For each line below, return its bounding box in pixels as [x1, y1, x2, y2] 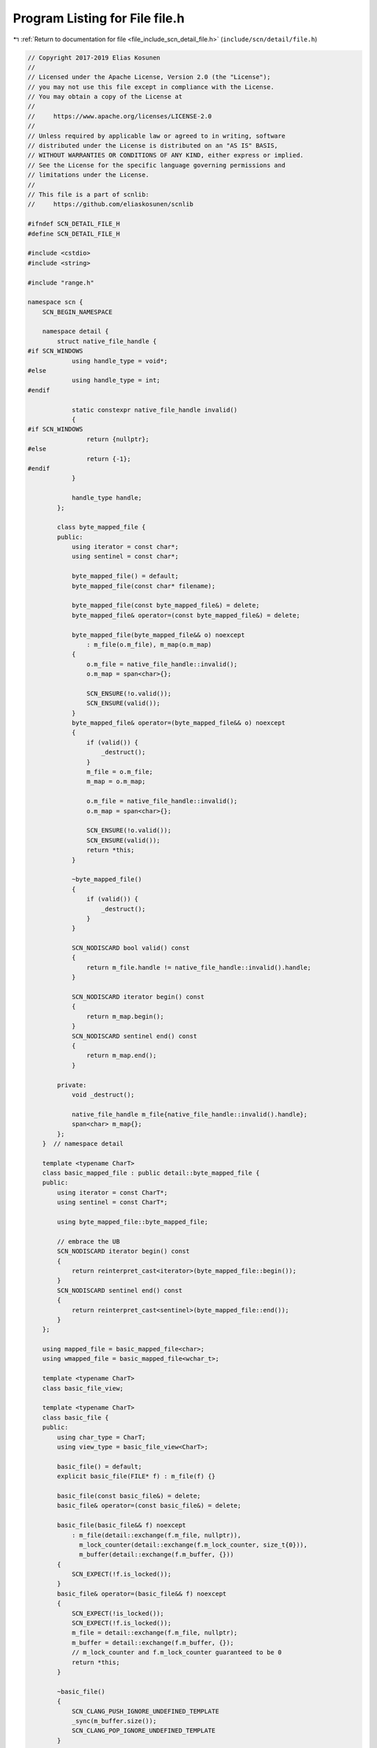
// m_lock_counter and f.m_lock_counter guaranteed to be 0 [71, 1649, 282, 1656]
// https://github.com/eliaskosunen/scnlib [27, 200, 193, 208]
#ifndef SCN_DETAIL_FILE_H [27, 220, 120, 228]
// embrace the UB [57, 1238, 120, 1245]
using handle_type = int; [71, 376, 161, 385]
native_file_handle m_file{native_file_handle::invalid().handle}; [71, 1110, 308, 1118]
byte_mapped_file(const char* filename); [71, 582, 216, 590]
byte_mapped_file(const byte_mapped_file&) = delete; [71, 601, 260, 610]
